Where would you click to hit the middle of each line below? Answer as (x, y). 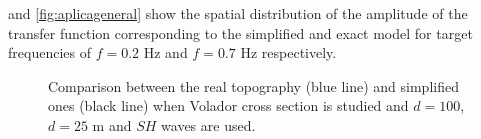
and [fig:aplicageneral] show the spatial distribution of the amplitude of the (238, 13)
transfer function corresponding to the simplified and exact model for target (240, 32)
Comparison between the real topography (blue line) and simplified (253, 85)
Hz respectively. (288, 52)
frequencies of (49, 52)
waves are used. (208, 124)
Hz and (165, 52)
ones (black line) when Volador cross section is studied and (228, 105)
